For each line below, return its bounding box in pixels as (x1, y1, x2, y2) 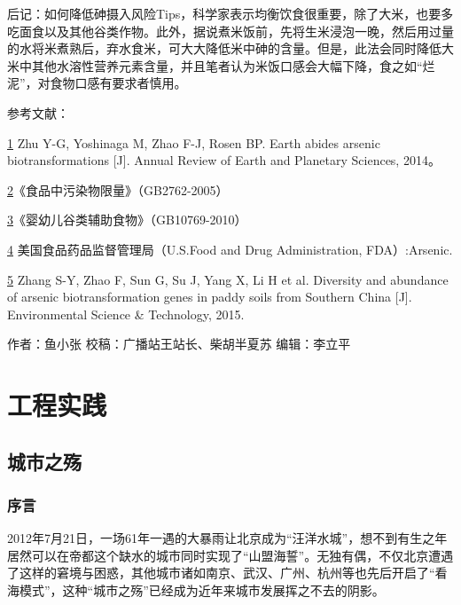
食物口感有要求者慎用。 (50, 74, 187, 92)
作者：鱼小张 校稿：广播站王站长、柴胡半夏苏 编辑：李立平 (7, 334, 351, 353)
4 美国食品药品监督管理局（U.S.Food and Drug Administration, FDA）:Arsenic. (7, 240, 453, 258)
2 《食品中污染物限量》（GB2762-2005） (7, 180, 229, 199)
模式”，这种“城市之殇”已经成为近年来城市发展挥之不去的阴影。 (19, 581, 385, 600)
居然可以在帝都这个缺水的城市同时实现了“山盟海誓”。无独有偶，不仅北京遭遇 (7, 546, 454, 564)
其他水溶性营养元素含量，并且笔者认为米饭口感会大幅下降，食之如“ (31, 56, 423, 75)
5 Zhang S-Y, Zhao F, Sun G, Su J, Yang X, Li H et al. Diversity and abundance (7, 270, 449, 288)
